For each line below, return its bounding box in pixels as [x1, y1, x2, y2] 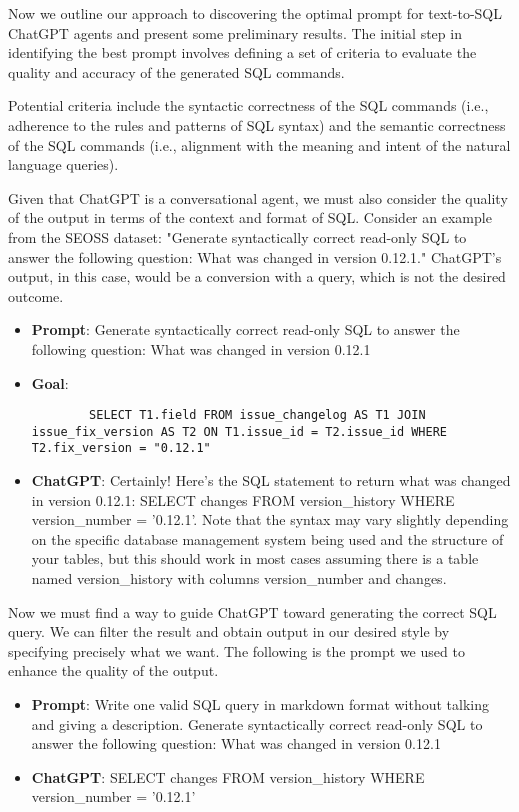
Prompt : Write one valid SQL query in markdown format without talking [31, 694, 490, 714]
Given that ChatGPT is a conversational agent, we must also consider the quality [8, 187, 508, 208]
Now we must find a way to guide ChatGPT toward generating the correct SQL [8, 601, 497, 622]
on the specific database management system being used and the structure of [31, 528, 504, 549]
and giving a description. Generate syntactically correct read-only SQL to [31, 713, 483, 734]
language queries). [8, 154, 119, 175]
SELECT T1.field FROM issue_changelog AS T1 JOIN [89, 408, 426, 423]
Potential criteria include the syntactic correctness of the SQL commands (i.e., [8, 95, 489, 116]
